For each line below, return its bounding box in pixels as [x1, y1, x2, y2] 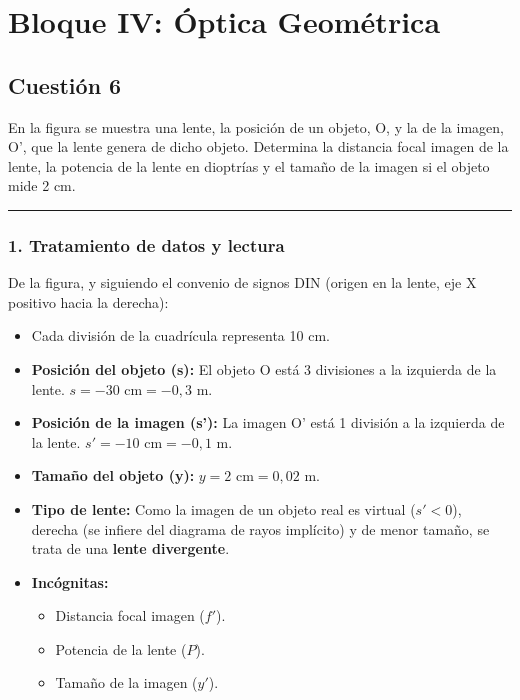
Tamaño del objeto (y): [31, 465, 195, 486]
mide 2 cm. [8, 175, 76, 196]
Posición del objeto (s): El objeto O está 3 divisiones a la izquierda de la [31, 358, 497, 379]
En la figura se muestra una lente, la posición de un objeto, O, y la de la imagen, [8, 116, 504, 137]
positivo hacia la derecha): [8, 291, 169, 312]
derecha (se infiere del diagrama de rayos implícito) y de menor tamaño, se [31, 518, 490, 539]
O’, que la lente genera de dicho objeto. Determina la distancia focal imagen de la [8, 136, 509, 157]
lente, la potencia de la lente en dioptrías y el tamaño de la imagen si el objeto [8, 155, 490, 176]
